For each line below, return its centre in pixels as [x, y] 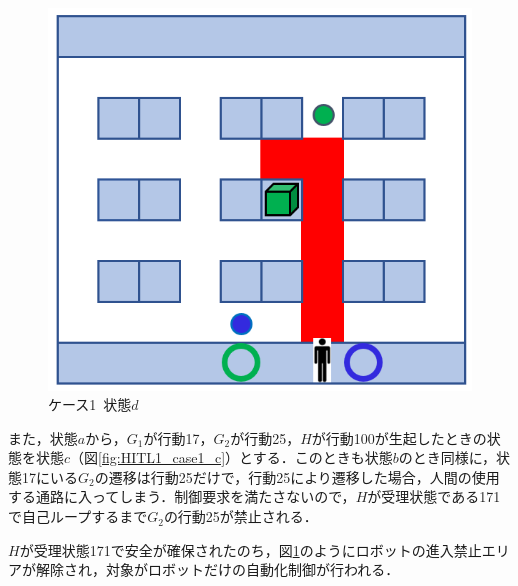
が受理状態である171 [434, 496]
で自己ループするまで [78, 516]
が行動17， [178, 437]
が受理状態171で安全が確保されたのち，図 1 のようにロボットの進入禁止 [250, 549]
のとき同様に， [447, 457]
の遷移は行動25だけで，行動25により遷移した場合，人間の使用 [297, 476]
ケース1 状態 [90, 404]
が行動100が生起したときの [399, 437]
